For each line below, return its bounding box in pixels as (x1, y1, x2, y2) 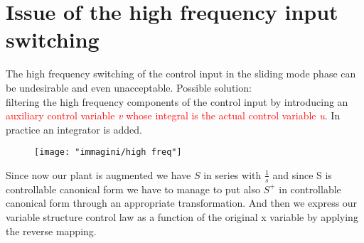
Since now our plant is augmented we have (6, 167, 191, 182)
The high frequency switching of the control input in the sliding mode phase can (6, 66, 356, 81)
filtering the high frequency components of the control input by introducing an (6, 94, 348, 109)
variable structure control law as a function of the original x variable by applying (6, 209, 358, 224)
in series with (203, 167, 262, 182)
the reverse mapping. (6, 223, 97, 238)
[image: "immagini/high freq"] (34, 147, 182, 158)
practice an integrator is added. (6, 121, 142, 136)
